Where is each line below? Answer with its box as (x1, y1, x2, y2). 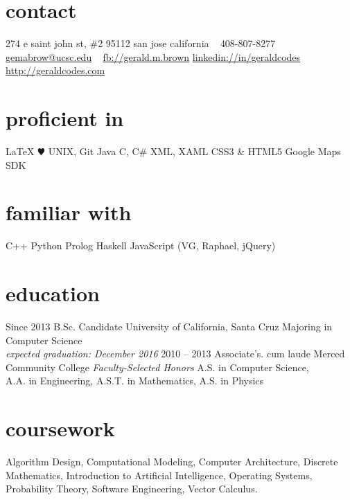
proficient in (6, 104, 124, 132)
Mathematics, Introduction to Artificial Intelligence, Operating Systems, (6, 467, 313, 482)
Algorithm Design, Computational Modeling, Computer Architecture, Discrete (6, 454, 338, 469)
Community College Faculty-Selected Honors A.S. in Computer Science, (6, 359, 309, 374)
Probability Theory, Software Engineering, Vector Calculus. (6, 481, 258, 496)
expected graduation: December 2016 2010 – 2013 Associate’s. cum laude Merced (6, 346, 345, 361)
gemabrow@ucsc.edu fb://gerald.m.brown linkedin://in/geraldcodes (6, 49, 301, 64)
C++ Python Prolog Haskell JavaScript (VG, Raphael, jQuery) (6, 238, 276, 253)
